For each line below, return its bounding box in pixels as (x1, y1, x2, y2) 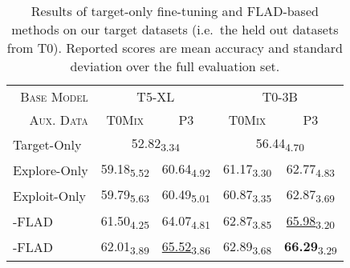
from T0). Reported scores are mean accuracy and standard (6, 38, 343, 57)
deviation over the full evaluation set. (70, 57, 280, 75)
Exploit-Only (13, 186, 86, 205)
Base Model (20, 87, 88, 106)
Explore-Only (13, 160, 88, 179)
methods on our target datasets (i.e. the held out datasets (11, 20, 339, 38)
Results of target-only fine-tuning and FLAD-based (31, 2, 319, 20)
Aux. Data (29, 110, 88, 129)
